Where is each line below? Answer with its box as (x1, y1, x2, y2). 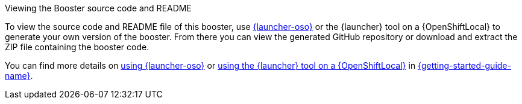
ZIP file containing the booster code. (5, 42, 149, 52)
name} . (5, 71, 33, 81)
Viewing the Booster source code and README (5, 3, 192, 13)
